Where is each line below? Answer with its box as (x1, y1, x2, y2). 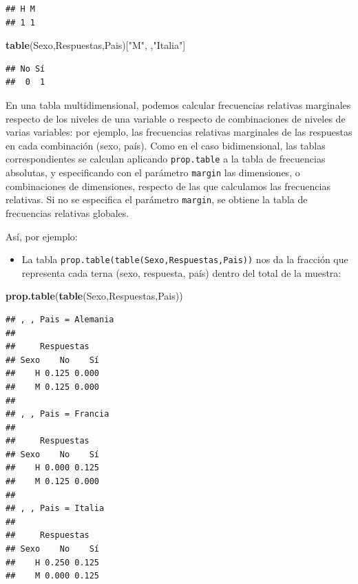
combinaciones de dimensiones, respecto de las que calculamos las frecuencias (6, 178, 330, 193)
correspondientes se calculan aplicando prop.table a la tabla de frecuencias (6, 152, 326, 166)
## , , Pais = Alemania (6, 314, 114, 324)
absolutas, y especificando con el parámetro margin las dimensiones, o (6, 165, 300, 179)
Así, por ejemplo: (6, 229, 78, 243)
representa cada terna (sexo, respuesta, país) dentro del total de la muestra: (21, 265, 341, 280)
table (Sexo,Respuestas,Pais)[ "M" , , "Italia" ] (6, 38, 186, 52)
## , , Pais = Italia (6, 503, 105, 514)
